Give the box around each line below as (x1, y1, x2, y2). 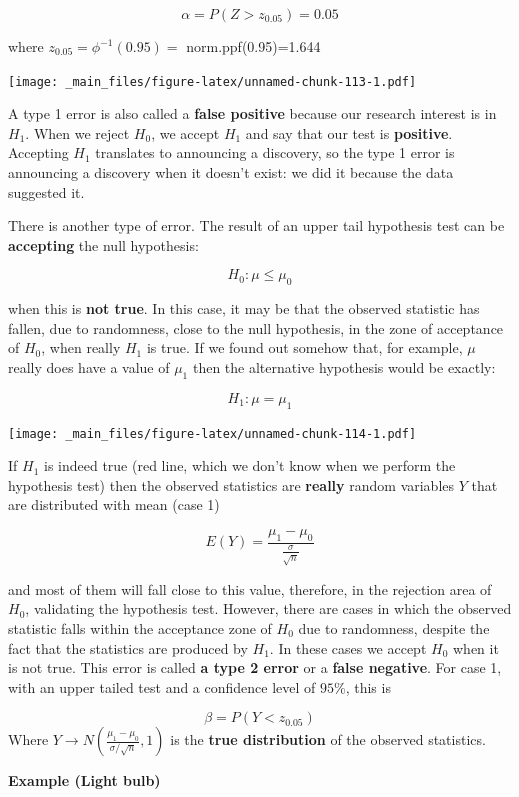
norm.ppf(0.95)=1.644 (186, 36, 321, 56)
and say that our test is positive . (245, 122, 453, 143)
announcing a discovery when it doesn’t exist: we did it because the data (8, 162, 454, 183)
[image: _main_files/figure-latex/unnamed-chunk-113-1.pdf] (8, 74, 417, 89)
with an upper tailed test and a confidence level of (8, 676, 316, 697)
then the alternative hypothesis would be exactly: (192, 356, 496, 377)
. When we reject (25, 122, 130, 143)
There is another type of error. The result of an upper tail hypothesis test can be (8, 215, 505, 236)
